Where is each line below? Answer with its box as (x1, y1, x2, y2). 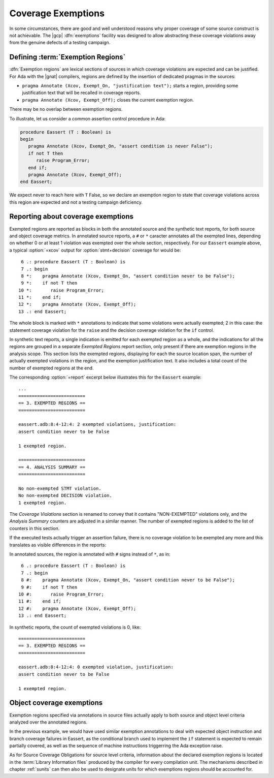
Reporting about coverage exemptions (9, 212, 134, 221)
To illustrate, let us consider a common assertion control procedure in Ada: (9, 115, 166, 121)
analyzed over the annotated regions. (9, 719, 88, 725)
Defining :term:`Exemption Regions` (9, 53, 126, 61)
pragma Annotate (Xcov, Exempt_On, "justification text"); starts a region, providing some (22, 83, 238, 89)
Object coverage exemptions (9, 699, 103, 707)
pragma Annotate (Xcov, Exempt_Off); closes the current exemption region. (22, 97, 194, 103)
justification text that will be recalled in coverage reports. (22, 89, 141, 96)
